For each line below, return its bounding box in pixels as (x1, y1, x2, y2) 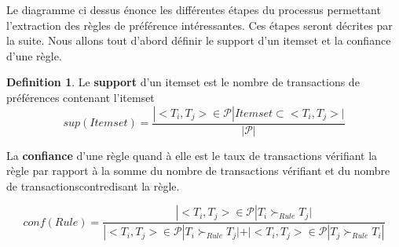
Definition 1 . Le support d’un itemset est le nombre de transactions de (6, 74, 360, 90)
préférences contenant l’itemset (6, 89, 155, 105)
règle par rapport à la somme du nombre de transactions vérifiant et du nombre (6, 162, 390, 179)
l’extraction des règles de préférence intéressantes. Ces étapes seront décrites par (6, 16, 393, 33)
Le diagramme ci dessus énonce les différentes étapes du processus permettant (6, 2, 381, 17)
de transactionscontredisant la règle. (6, 177, 180, 194)
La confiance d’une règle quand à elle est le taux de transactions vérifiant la (6, 147, 378, 163)
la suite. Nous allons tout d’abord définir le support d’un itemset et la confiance (6, 32, 391, 49)
